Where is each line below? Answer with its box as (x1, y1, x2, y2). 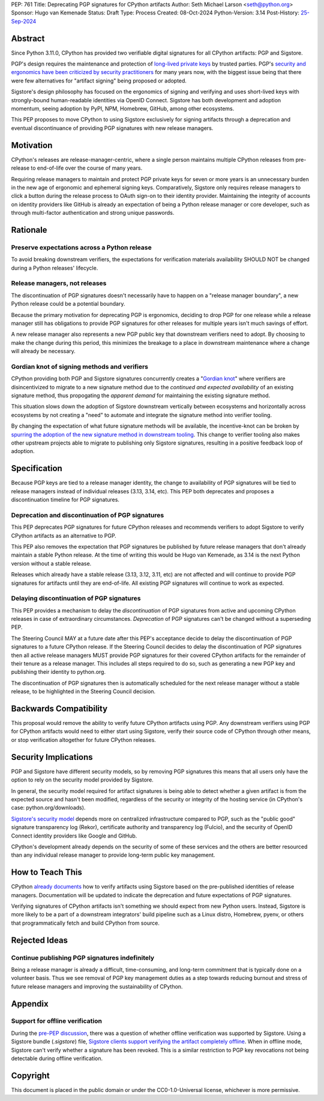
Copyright (11, 1070, 50, 1081)
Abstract (11, 33, 45, 43)
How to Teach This (11, 867, 82, 878)
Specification (11, 463, 62, 473)
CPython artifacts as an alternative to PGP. (11, 532, 116, 539)
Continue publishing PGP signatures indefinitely (11, 954, 155, 962)
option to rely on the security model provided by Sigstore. (11, 776, 154, 783)
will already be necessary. (11, 348, 76, 355)
